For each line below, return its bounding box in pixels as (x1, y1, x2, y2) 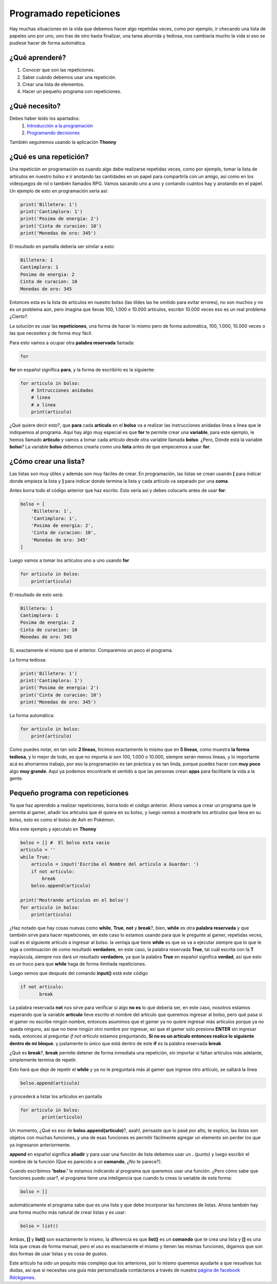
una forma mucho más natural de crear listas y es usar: (9, 1209, 126, 1215)
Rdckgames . (9, 1274, 36, 1280)
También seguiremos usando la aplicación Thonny (9, 139, 116, 145)
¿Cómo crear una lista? (9, 457, 85, 466)
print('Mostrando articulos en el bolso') (20, 897, 129, 903)
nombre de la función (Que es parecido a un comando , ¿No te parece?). (9, 1158, 162, 1164)
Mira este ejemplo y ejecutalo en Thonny (9, 826, 97, 832)
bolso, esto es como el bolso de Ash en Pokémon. (9, 817, 115, 823)
